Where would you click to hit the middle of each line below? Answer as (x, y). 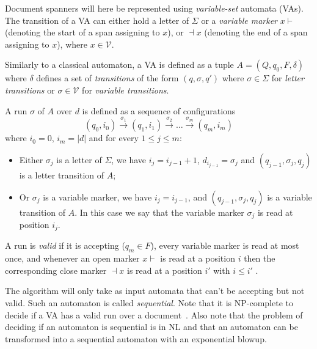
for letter (288, 78)
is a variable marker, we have (97, 197)
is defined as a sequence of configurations (159, 110)
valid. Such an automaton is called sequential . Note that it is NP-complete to (149, 303)
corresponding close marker (56, 270)
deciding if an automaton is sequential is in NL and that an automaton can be (151, 327)
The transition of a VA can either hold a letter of (97, 20)
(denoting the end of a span (256, 32)
